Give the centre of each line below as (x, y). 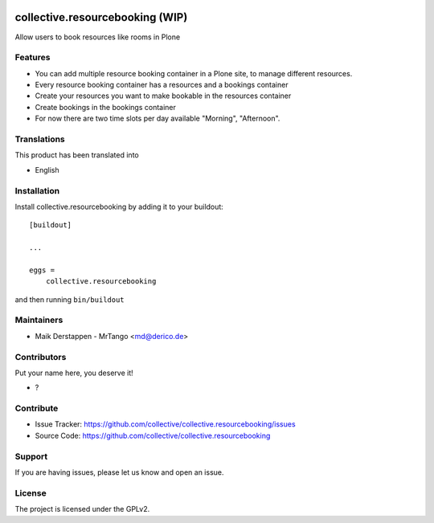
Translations (40, 139)
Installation (37, 190)
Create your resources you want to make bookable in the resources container (163, 96)
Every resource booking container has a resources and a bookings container (162, 85)
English (47, 170)
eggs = (42, 270)
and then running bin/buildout (70, 299)
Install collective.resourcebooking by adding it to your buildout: (119, 206)
